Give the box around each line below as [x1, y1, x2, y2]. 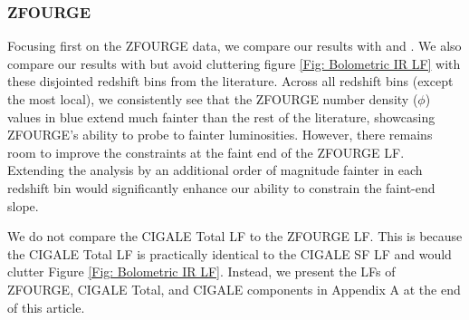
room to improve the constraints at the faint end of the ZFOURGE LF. [7, 142, 405, 161]
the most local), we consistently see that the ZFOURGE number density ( [7, 90, 418, 108]
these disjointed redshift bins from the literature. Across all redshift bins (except [7, 72, 454, 91]
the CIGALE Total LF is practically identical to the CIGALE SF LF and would [7, 244, 452, 263]
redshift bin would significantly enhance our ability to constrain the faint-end [7, 178, 435, 197]
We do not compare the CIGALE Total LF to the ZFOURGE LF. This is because [7, 227, 463, 246]
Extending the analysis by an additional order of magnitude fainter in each [7, 160, 423, 179]
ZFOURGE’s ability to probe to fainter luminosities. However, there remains [7, 125, 433, 144]
